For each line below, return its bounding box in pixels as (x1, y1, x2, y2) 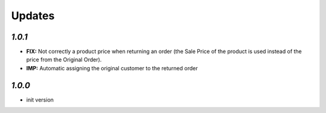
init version (26, 96, 54, 103)
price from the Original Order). (26, 56, 102, 63)
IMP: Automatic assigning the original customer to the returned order (26, 64, 198, 72)
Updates (11, 9, 55, 22)
